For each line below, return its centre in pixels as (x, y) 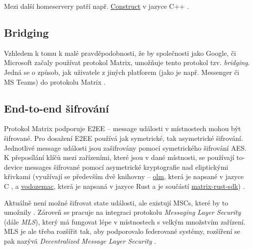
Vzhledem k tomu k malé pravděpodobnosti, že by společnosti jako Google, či (120, 53)
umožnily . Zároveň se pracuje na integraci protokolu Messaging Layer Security (122, 212)
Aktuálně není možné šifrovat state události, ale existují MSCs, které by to (116, 202)
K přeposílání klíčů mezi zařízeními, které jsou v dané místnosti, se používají (119, 157)
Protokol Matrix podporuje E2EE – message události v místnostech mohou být (123, 128)
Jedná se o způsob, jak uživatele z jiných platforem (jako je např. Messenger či (122, 72)
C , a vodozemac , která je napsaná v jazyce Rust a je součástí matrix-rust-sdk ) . (125, 186)
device (13, 167)
